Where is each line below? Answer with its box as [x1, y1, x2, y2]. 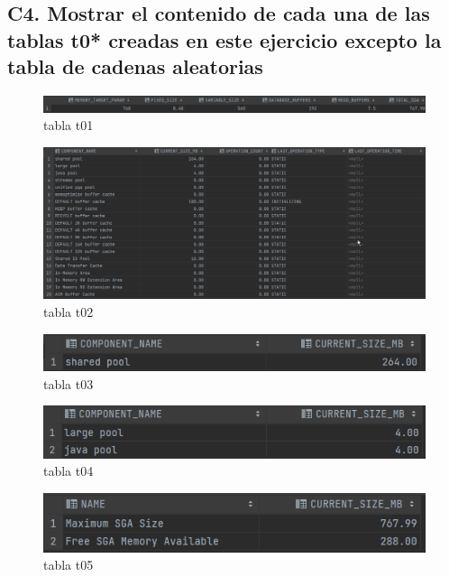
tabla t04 [43, 461, 94, 480]
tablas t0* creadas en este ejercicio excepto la [7, 25, 442, 53]
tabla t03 [43, 374, 94, 393]
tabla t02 [43, 302, 94, 321]
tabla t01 [43, 116, 94, 135]
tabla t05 [43, 555, 94, 574]
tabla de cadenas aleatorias [7, 52, 263, 80]
